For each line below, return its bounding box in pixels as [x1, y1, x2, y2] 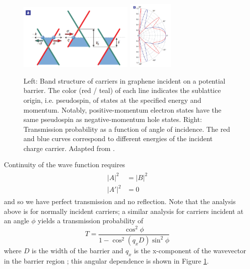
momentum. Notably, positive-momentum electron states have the [24, 104, 222, 115]
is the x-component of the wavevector [134, 245, 246, 255]
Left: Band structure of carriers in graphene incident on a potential [24, 75, 225, 86]
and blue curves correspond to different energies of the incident [24, 133, 213, 144]
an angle [4, 215, 29, 226]
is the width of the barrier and [31, 245, 124, 255]
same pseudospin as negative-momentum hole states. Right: [24, 114, 202, 124]
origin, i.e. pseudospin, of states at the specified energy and [24, 94, 201, 105]
